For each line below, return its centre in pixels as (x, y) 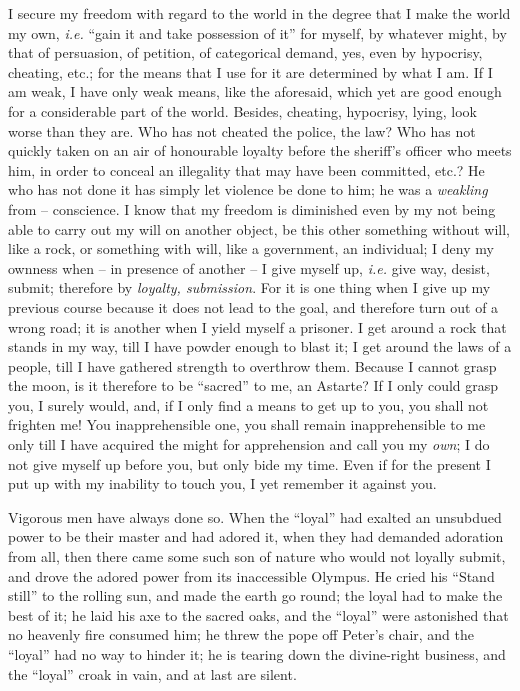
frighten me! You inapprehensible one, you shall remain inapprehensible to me (247, 424)
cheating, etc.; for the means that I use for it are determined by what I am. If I (250, 71)
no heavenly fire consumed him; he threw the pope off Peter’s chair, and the (241, 634)
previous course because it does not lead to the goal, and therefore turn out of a (253, 306)
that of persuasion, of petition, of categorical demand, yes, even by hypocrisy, (245, 52)
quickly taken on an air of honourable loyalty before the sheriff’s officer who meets (260, 150)
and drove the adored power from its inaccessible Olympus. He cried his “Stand (251, 575)
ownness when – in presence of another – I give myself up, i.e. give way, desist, (249, 267)
